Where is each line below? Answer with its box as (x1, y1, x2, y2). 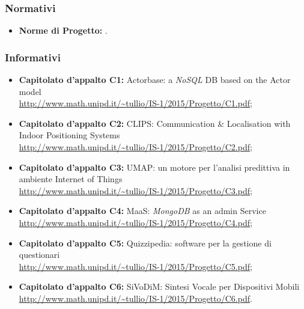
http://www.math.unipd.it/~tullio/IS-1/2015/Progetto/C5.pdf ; (19, 260, 252, 272)
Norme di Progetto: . (19, 24, 108, 37)
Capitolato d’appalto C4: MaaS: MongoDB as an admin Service (19, 204, 266, 217)
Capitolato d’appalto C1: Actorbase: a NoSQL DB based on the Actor (19, 73, 291, 86)
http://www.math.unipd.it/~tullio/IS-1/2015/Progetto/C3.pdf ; (19, 184, 252, 197)
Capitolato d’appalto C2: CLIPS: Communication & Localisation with (19, 117, 291, 129)
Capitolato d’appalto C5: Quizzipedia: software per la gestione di (19, 236, 272, 249)
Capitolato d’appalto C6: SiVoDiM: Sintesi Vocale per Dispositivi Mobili (19, 280, 300, 293)
